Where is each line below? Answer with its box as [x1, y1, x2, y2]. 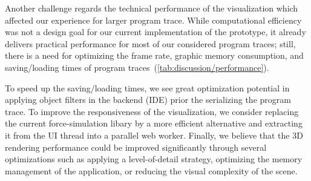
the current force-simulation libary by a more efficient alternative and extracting [5, 117, 303, 130]
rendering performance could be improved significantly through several [5, 140, 267, 153]
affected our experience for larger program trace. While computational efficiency [5, 13, 302, 26]
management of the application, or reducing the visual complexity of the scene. [5, 164, 298, 177]
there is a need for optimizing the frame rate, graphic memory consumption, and [5, 49, 304, 62]
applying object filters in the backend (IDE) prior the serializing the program [5, 93, 291, 106]
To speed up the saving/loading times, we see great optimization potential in [5, 81, 290, 94]
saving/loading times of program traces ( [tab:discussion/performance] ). [5, 61, 269, 73]
